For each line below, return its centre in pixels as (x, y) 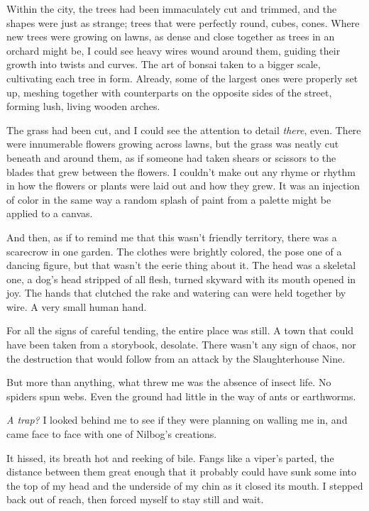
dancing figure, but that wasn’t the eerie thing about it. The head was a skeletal (181, 265)
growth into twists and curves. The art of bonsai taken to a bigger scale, (164, 64)
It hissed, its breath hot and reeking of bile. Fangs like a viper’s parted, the (170, 457)
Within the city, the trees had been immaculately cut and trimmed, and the (172, 9)
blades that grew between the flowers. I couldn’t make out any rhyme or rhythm (181, 171)
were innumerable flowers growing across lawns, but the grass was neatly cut (173, 144)
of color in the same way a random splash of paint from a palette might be (169, 199)
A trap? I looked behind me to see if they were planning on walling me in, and (177, 420)
